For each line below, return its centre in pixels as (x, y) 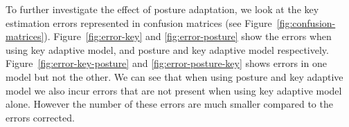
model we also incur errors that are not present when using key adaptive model (174, 90)
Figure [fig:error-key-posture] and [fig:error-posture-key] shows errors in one (166, 63)
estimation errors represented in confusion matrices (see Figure (139, 22)
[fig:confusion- (306, 22)
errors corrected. (40, 117)
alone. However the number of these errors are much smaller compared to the (169, 104)
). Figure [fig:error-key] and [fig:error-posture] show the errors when (188, 36)
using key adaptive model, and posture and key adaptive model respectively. (167, 49)
